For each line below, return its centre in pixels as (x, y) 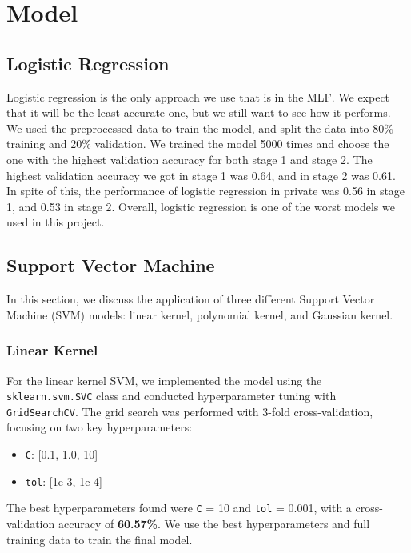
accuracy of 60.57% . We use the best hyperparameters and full (214, 523)
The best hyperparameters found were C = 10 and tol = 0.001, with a (179, 508)
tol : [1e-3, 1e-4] (64, 481)
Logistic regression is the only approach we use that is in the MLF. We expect (198, 96)
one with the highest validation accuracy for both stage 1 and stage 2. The (190, 159)
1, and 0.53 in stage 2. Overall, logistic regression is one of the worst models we (201, 206)
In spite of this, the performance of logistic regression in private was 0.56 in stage (206, 191)
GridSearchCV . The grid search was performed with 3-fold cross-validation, (190, 411)
